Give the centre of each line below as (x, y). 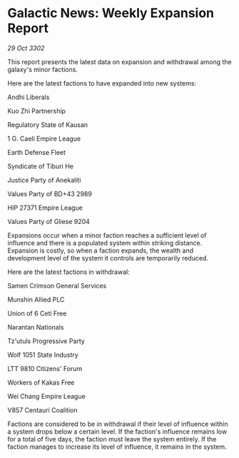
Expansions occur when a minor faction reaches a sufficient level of (107, 235)
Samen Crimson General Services (57, 285)
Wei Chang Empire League (46, 396)
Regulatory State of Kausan (47, 124)
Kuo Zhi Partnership (37, 111)
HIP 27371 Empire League (45, 208)
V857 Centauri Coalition (42, 410)
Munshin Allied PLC (36, 299)
